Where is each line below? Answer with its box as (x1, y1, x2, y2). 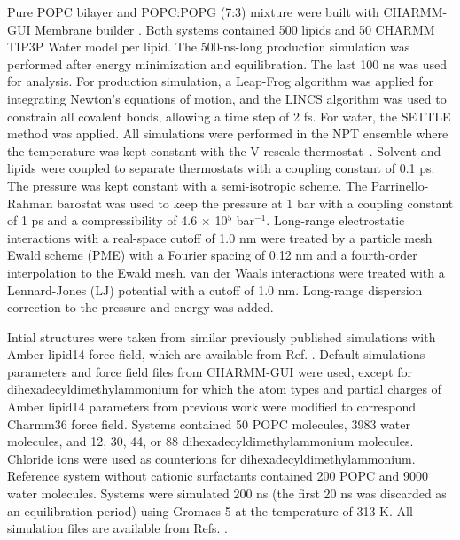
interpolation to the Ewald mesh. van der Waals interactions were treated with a (7, 262, 445, 281)
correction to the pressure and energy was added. (7, 298, 274, 317)
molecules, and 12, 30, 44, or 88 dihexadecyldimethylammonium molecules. (7, 432, 414, 450)
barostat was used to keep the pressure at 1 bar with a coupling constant (57, 193, 454, 212)
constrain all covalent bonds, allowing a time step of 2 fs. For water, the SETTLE (7, 106, 451, 125)
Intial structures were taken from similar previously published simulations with (7, 327, 436, 346)
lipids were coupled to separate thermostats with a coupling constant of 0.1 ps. (7, 159, 435, 177)
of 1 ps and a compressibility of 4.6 (7, 211, 198, 230)
